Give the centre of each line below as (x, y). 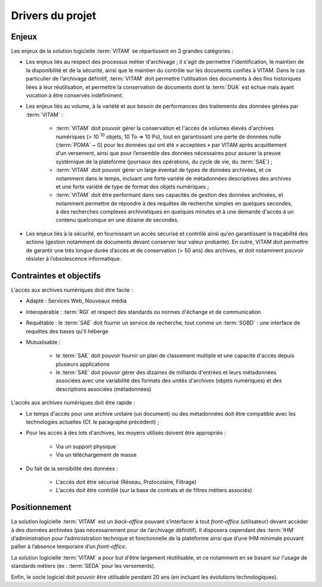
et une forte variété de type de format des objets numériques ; (132, 186)
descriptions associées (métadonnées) (103, 389)
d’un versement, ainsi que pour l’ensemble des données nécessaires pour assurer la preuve (168, 153)
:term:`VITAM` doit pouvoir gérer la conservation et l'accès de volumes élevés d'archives (165, 128)
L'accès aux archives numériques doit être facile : (72, 290)
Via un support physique (86, 446)
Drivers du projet (54, 16)
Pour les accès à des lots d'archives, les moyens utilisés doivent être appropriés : (126, 433)
